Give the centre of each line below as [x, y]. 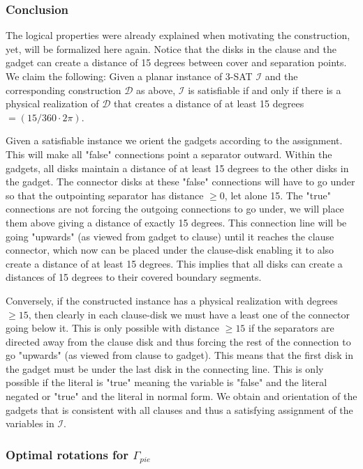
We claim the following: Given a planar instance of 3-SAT [129, 76]
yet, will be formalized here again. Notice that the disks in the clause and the [171, 48]
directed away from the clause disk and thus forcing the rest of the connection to [178, 341]
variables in [30, 423]
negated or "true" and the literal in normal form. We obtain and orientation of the [181, 396]
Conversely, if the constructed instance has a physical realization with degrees [172, 300]
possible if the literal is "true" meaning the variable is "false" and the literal [166, 382]
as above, [156, 90]
